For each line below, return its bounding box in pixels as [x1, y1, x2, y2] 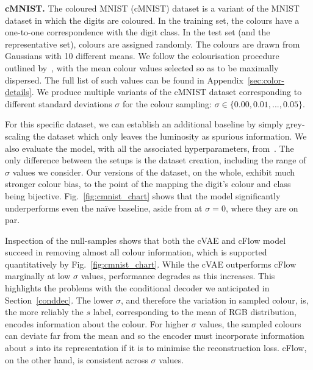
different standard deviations [5, 97, 112, 110]
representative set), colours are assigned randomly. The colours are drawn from [5, 37, 300, 50]
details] [5, 85, 32, 98]
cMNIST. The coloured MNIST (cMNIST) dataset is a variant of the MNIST [5, 2, 300, 14]
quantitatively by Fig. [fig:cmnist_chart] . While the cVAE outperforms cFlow [5, 257, 297, 270]
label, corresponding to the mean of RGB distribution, [93, 305, 297, 318]
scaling [5, 129, 31, 142]
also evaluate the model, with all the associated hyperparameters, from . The [5, 141, 294, 154]
